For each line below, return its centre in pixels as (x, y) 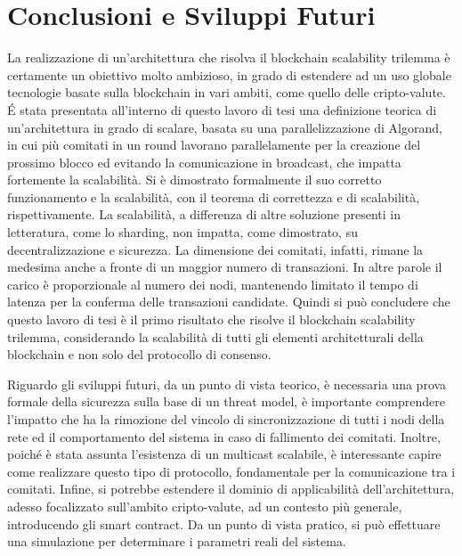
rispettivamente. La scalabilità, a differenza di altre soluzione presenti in (204, 214)
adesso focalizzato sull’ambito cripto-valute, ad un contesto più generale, (205, 506)
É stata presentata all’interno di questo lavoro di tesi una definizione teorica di (222, 109)
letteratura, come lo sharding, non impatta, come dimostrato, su (182, 232)
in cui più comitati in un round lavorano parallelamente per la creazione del (214, 145)
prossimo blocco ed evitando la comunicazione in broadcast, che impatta (204, 162)
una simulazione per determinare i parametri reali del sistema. (177, 541)
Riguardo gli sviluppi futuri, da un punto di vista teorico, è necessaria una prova (227, 384)
